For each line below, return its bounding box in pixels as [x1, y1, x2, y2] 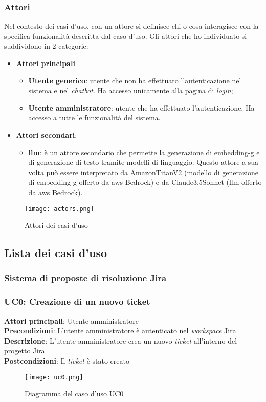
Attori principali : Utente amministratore [4, 315, 139, 326]
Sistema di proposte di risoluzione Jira [4, 271, 167, 284]
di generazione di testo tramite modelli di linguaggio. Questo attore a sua [28, 157, 259, 167]
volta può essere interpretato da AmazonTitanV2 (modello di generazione [28, 166, 259, 177]
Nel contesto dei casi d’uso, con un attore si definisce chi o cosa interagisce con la [4, 20, 259, 31]
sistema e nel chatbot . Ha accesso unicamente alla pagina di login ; [28, 85, 233, 96]
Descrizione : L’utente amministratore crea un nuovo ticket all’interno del [4, 335, 237, 346]
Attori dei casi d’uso [25, 220, 88, 230]
